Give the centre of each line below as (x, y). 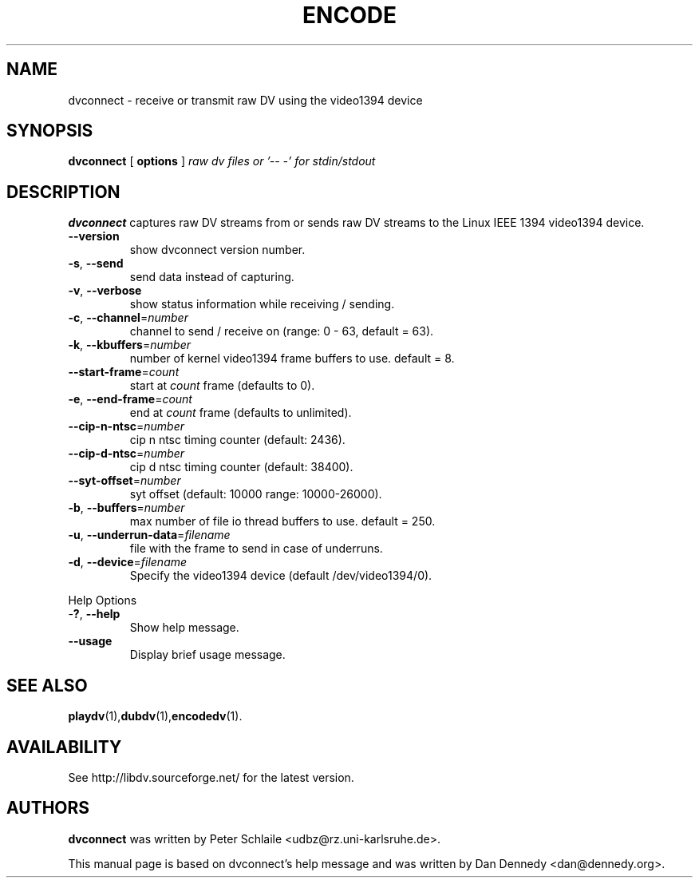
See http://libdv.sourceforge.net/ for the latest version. (211, 777)
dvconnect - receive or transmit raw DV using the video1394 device (245, 100)
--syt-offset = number (124, 481)
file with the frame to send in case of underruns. (256, 549)
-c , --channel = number (128, 318)
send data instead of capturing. (212, 277)
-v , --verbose (105, 291)
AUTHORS (48, 808)
